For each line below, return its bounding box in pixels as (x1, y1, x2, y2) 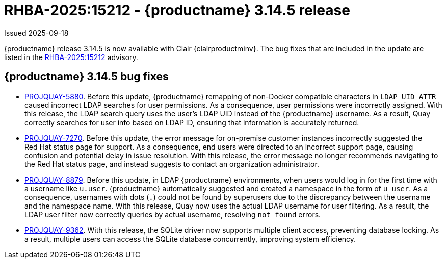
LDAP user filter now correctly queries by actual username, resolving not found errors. (24, 210, 321, 219)
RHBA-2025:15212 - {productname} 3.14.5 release (4, 2, 350, 19)
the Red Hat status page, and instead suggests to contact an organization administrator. (24, 159, 319, 168)
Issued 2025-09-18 (4, 28, 69, 37)
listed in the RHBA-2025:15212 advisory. (4, 52, 138, 62)
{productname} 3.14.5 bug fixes (4, 70, 169, 83)
